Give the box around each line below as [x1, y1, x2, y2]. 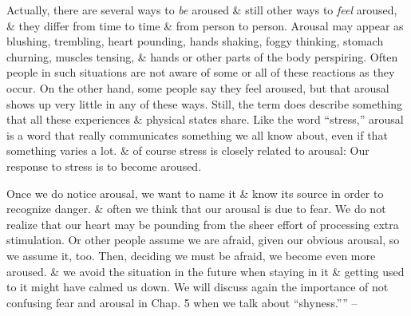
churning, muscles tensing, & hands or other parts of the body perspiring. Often [6, 48, 398, 65]
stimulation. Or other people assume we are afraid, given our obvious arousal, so [6, 231, 400, 248]
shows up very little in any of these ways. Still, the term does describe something [6, 95, 403, 112]
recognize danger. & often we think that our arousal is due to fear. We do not [6, 200, 386, 217]
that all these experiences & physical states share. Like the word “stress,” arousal [6, 111, 404, 128]
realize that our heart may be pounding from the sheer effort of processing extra [6, 215, 399, 232]
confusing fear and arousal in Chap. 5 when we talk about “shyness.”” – [6, 294, 358, 310]
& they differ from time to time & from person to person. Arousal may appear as [6, 17, 404, 34]
